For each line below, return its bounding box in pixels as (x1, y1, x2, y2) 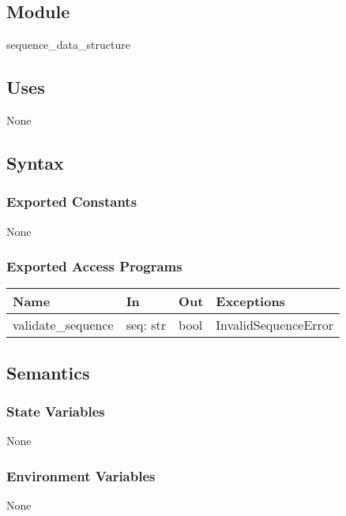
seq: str (126, 316, 167, 335)
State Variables (6, 402, 105, 421)
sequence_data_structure (6, 36, 130, 53)
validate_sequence (13, 316, 114, 335)
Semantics (6, 360, 90, 384)
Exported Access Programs (6, 256, 182, 276)
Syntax (6, 150, 64, 174)
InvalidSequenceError (216, 316, 334, 335)
